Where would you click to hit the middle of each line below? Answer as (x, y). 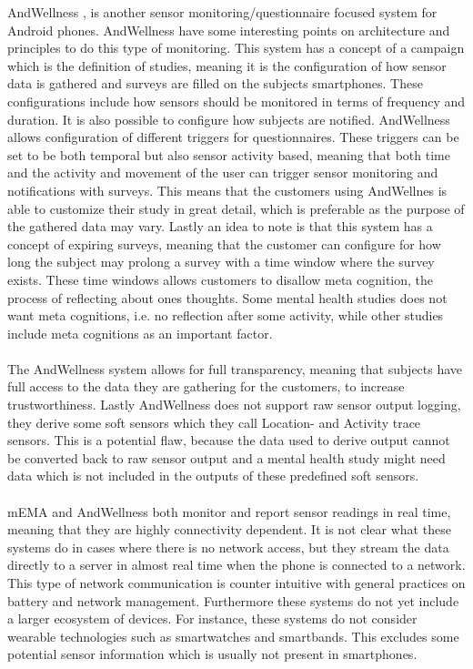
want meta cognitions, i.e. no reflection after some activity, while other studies (226, 315)
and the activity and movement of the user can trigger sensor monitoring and (223, 172)
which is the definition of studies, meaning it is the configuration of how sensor (227, 65)
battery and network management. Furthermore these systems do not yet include (233, 600)
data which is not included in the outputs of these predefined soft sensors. (213, 476)
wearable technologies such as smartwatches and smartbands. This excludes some (233, 636)
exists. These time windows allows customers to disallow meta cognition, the (221, 279)
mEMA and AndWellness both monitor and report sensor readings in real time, (229, 511)
